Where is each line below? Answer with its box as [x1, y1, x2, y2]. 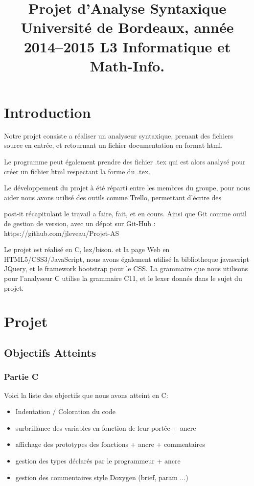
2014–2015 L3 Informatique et [23, 36, 231, 56]
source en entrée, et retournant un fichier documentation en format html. [4, 140, 223, 150]
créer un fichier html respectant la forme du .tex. [4, 166, 150, 176]
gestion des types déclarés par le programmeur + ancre [15, 455, 181, 465]
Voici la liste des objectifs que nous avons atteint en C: [4, 390, 168, 400]
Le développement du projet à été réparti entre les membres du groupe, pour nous [4, 183, 251, 193]
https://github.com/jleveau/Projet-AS [4, 228, 119, 238]
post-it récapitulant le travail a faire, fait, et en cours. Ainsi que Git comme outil [4, 208, 247, 219]
